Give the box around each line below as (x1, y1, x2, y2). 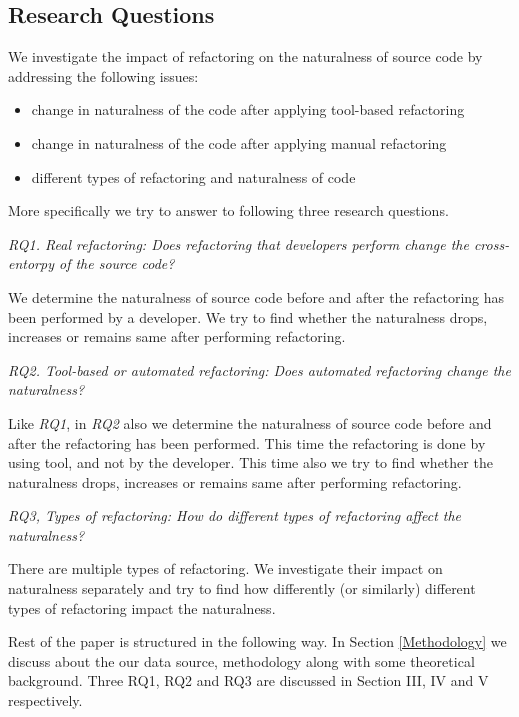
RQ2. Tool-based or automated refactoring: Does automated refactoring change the (8, 359, 511, 380)
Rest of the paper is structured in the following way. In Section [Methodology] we (8, 631, 507, 652)
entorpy (8, 253, 54, 274)
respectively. (8, 690, 83, 711)
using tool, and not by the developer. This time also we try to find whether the (8, 452, 493, 473)
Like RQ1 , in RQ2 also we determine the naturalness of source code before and (8, 412, 492, 433)
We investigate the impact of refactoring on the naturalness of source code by (8, 46, 483, 67)
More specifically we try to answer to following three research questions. (8, 200, 449, 221)
